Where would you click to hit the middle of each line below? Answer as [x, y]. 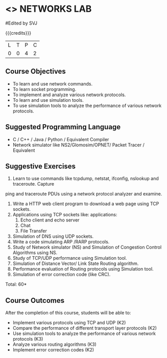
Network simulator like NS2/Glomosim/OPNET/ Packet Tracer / [78, 145]
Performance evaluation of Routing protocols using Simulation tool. [83, 269]
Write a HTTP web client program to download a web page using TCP [86, 204]
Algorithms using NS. [35, 253]
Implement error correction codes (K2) [53, 350]
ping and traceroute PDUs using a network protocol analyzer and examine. [84, 194]
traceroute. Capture [33, 184]
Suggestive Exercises [40, 166]
